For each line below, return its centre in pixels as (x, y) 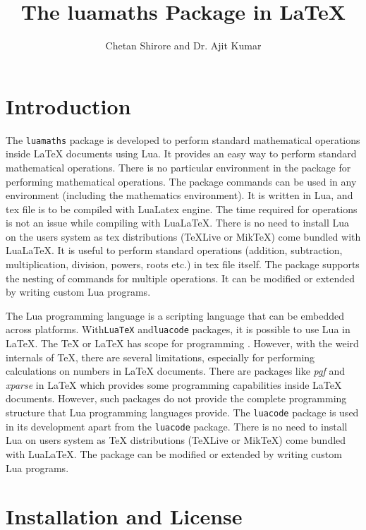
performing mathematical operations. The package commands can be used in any (181, 181)
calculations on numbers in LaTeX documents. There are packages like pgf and (175, 371)
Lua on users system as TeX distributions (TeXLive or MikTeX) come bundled (176, 440)
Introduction (68, 106)
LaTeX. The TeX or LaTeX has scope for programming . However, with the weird (182, 343)
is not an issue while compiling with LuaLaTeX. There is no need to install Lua (178, 223)
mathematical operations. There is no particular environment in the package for (178, 167)
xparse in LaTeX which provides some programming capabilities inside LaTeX (174, 384)
